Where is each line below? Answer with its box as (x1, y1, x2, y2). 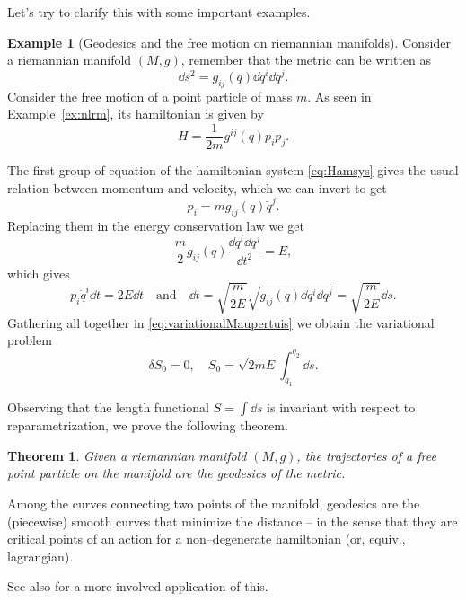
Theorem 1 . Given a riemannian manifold (7, 446, 247, 464)
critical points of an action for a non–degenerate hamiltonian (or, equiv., (7, 529, 406, 548)
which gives (7, 263, 70, 282)
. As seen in (307, 86, 372, 105)
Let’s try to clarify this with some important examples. (7, 3, 311, 21)
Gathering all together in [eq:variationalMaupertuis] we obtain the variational (7, 313, 435, 331)
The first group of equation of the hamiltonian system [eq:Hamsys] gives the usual (7, 160, 459, 179)
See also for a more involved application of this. (7, 577, 268, 596)
